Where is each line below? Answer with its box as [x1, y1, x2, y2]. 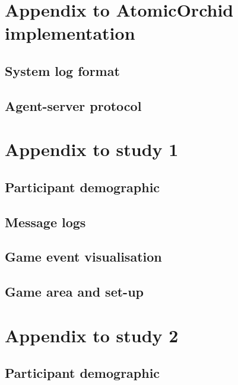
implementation [5, 21, 135, 45]
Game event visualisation [5, 247, 162, 266]
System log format [5, 61, 120, 79]
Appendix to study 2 [5, 323, 179, 347]
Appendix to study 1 [5, 137, 179, 161]
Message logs [5, 212, 86, 231]
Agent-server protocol [5, 96, 142, 114]
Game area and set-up [5, 282, 144, 301]
